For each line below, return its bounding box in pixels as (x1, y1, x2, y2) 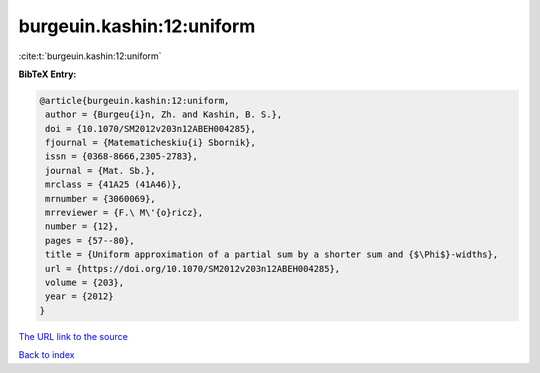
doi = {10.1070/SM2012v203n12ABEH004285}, (45, 123, 257, 134)
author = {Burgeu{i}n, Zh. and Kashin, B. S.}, (45, 109, 283, 120)
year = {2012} (45, 291, 114, 302)
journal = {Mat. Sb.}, (45, 165, 157, 176)
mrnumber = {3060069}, (45, 193, 157, 204)
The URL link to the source (18, 330, 129, 342)
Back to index (18, 349, 75, 361)
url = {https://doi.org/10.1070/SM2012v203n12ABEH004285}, (45, 263, 341, 274)
